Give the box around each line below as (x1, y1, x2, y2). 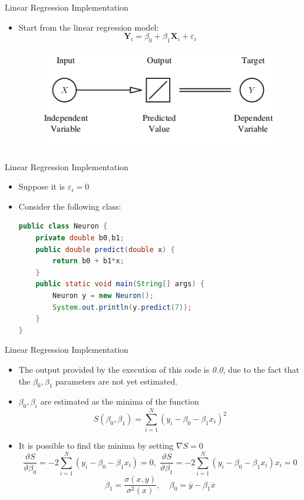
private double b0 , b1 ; (35, 234, 124, 243)
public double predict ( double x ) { (35, 245, 175, 254)
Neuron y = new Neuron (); (52, 292, 154, 300)
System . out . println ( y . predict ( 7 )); (52, 303, 192, 312)
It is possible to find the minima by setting (18, 439, 174, 452)
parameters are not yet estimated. (55, 375, 178, 387)
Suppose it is (18, 180, 65, 193)
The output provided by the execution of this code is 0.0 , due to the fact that (18, 363, 299, 376)
